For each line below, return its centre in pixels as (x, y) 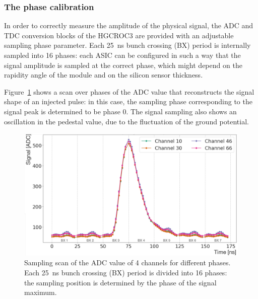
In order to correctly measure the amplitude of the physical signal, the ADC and (129, 25)
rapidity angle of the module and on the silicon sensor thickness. (104, 75)
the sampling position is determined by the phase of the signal (120, 282)
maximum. (41, 292)
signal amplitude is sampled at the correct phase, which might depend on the (123, 65)
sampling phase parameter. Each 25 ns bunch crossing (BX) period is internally (127, 45)
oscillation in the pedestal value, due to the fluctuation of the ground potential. (126, 121)
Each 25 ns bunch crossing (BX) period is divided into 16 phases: (126, 272)
